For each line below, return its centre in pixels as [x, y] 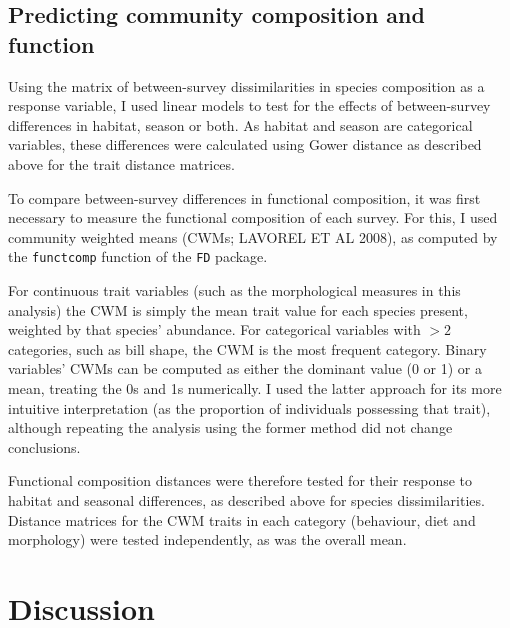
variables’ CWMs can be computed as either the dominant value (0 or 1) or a [245, 368]
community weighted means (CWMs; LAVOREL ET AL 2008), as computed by [253, 236]
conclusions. [44, 446]
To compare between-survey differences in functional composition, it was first [244, 197]
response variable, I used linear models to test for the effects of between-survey [249, 105]
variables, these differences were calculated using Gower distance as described [245, 144]
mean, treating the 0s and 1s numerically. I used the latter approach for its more [255, 387]
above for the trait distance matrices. [121, 163]
